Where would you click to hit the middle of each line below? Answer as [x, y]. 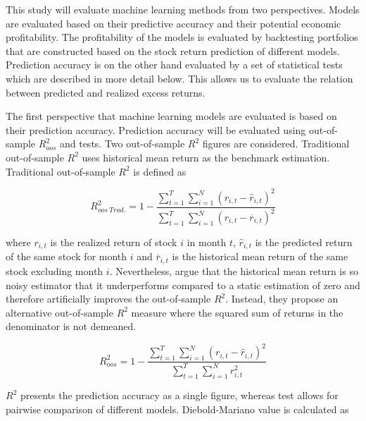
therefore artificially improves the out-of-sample [108, 299]
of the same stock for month [67, 256]
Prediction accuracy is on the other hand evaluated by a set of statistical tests [174, 65]
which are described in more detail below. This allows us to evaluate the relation [179, 78]
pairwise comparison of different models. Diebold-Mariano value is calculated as [177, 409]
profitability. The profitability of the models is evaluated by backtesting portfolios [182, 37]
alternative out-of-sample [59, 312]
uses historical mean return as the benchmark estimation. [206, 157]
